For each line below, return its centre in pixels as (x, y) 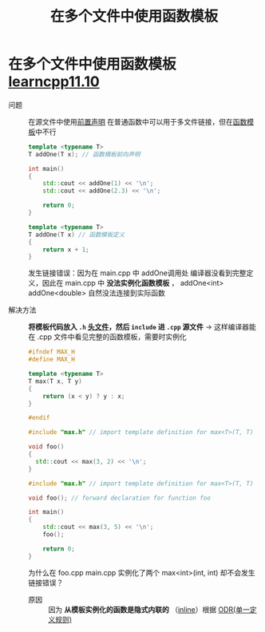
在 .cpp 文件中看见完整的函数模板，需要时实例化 (108, 337)
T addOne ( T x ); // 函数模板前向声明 (85, 154)
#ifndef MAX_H (52, 352)
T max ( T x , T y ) (55, 381)
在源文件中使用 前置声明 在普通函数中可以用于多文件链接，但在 (131, 121)
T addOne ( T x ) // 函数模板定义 (77, 235)
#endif (39, 418)
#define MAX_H (52, 360)
